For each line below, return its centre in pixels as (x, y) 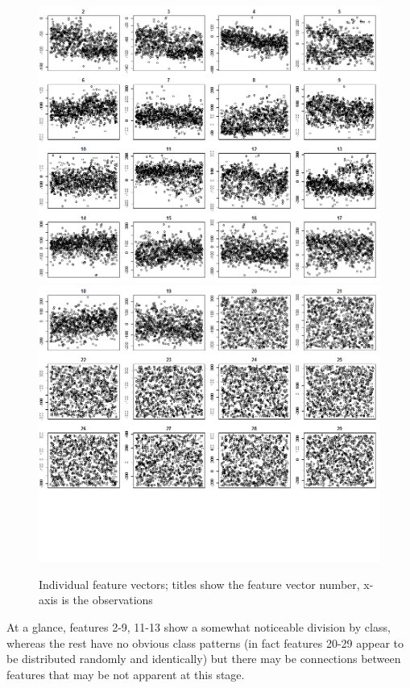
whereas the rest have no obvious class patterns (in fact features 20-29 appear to (205, 642)
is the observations (107, 600)
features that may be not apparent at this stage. (126, 674)
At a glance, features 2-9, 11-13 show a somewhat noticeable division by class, (199, 627)
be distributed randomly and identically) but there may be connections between (204, 659)
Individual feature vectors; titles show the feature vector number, (199, 584)
